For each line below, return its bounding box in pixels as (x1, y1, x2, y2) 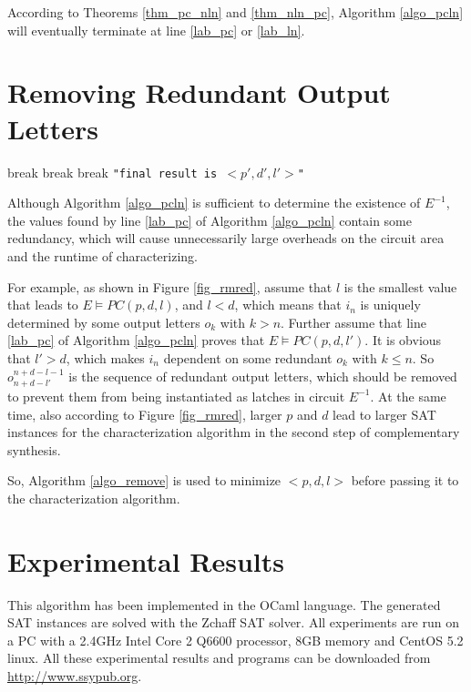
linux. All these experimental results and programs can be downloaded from (7, 648, 431, 667)
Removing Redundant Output (7, 74, 391, 111)
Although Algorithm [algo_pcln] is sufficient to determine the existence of (7, 193, 421, 212)
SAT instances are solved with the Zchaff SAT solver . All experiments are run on (7, 613, 460, 632)
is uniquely (360, 295, 421, 314)
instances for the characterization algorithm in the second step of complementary (7, 422, 460, 442)
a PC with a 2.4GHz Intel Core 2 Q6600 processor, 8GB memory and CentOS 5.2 (7, 630, 464, 649)
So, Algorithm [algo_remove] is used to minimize (7, 471, 282, 490)
